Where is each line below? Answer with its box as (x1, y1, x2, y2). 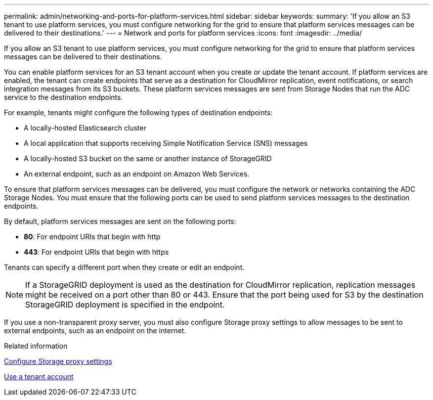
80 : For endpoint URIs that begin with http (24, 232, 161, 241)
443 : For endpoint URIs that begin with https (24, 248, 169, 256)
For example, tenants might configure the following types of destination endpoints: (4, 108, 273, 117)
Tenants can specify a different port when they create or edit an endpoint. (4, 263, 245, 271)
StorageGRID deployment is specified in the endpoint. (25, 300, 225, 310)
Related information (4, 342, 68, 350)
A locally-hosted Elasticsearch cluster (24, 124, 146, 132)
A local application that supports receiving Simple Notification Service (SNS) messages (24, 139, 308, 147)
